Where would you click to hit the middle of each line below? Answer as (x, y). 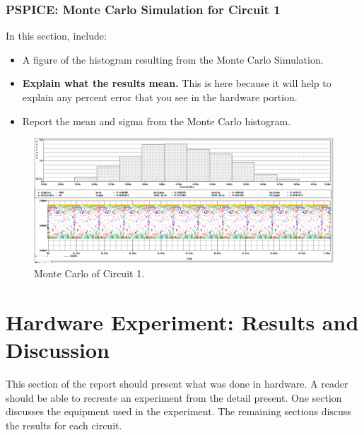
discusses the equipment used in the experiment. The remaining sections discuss (178, 411)
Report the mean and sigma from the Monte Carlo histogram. (157, 121)
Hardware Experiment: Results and (182, 321)
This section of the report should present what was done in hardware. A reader (177, 383)
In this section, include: (56, 36)
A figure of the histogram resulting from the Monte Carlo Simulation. (173, 59)
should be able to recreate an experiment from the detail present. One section (174, 397)
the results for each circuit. (64, 425)
